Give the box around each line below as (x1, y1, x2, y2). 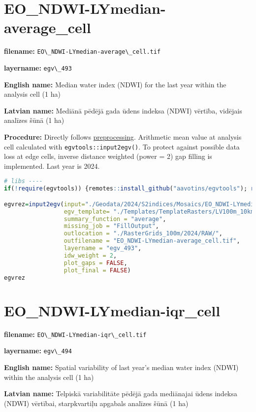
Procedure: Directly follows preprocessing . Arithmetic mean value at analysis (4, 132, 242, 142)
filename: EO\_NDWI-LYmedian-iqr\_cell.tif (4, 329, 147, 339)
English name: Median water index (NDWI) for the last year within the (4, 79, 226, 89)
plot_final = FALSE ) (64, 266, 131, 274)
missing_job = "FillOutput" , (64, 223, 160, 230)
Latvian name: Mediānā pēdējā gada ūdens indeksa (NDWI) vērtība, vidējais (4, 105, 242, 115)
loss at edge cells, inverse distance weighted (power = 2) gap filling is (4, 151, 212, 161)
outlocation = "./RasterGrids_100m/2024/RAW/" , (64, 230, 223, 237)
